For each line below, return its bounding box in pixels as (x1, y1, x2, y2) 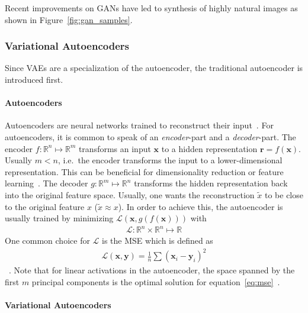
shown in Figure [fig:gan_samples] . (5, 13, 133, 25)
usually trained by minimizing (5, 212, 114, 224)
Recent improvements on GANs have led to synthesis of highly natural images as (5, 2, 298, 14)
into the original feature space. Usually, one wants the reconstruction (5, 188, 255, 201)
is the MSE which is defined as (102, 234, 213, 247)
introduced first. (5, 73, 63, 85)
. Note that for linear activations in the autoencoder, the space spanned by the (9, 264, 295, 276)
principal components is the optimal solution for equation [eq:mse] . (31, 275, 280, 288)
